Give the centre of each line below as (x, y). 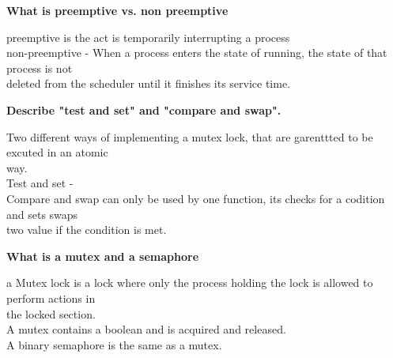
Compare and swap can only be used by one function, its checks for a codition (196, 198)
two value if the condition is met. (87, 230)
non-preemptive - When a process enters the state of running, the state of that (197, 53)
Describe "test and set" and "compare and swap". (144, 109)
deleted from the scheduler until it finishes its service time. (149, 83)
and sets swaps (42, 214)
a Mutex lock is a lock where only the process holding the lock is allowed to (190, 283)
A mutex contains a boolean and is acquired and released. (146, 329)
